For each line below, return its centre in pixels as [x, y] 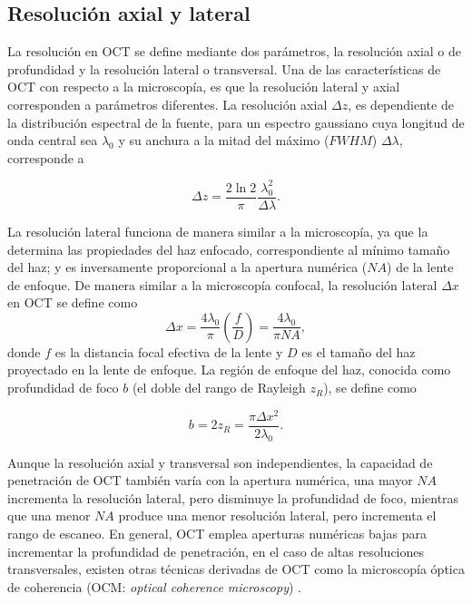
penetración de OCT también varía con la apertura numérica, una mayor [210, 480]
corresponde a [46, 157]
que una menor [49, 515]
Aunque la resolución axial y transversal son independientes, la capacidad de [220, 462]
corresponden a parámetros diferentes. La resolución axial [167, 104]
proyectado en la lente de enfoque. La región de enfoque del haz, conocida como [229, 370]
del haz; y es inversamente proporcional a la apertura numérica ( [187, 267]
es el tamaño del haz [359, 351]
